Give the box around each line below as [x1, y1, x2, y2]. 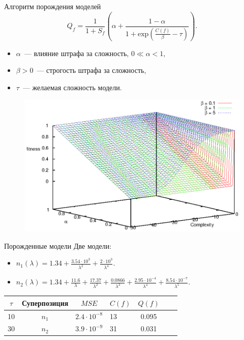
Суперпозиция [22, 297, 69, 308]
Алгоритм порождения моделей [4, 1, 101, 11]
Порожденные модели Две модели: [4, 240, 112, 251]
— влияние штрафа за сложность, [24, 47, 129, 58]
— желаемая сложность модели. [22, 82, 122, 92]
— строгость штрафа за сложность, [37, 65, 146, 75]
